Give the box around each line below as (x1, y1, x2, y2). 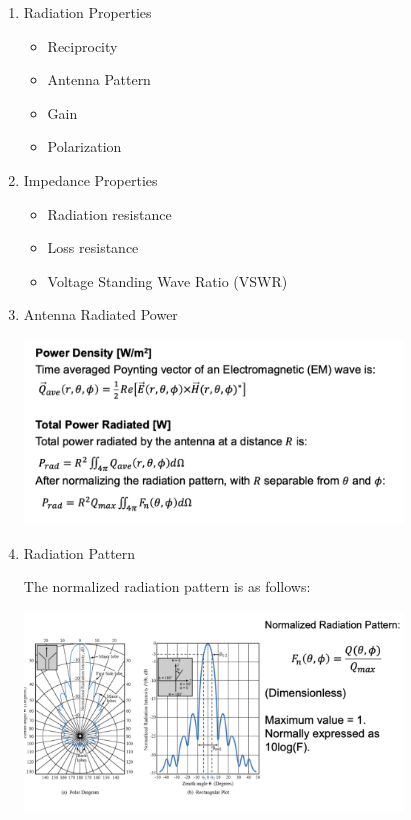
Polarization (47, 136, 122, 157)
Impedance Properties (23, 169, 158, 190)
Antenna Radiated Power (23, 304, 178, 325)
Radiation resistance (47, 203, 172, 224)
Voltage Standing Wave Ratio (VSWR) (47, 270, 288, 291)
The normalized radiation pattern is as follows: (23, 576, 311, 597)
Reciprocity (47, 35, 118, 56)
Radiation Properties (23, 2, 152, 22)
